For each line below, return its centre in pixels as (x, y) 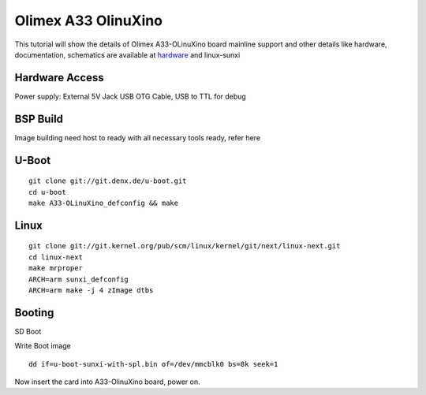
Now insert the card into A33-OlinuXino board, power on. (107, 382)
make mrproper (56, 268)
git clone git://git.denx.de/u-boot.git (108, 181)
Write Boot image (43, 346)
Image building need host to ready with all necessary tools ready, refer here (137, 137)
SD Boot (28, 331)
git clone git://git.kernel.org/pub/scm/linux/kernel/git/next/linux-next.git (185, 246)
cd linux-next (56, 257)
